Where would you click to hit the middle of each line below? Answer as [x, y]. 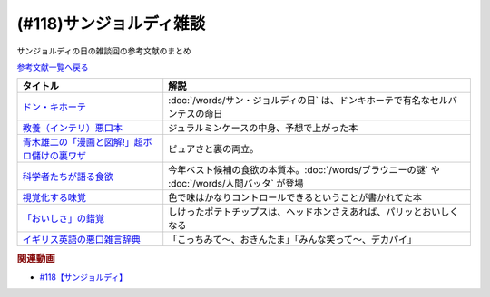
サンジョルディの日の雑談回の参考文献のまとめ [104, 51]
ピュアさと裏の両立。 [214, 149]
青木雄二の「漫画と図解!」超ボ [88, 142]
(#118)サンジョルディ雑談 [111, 24]
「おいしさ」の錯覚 [63, 219]
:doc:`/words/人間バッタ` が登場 [236, 184]
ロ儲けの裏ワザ [54, 156]
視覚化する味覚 [54, 197]
